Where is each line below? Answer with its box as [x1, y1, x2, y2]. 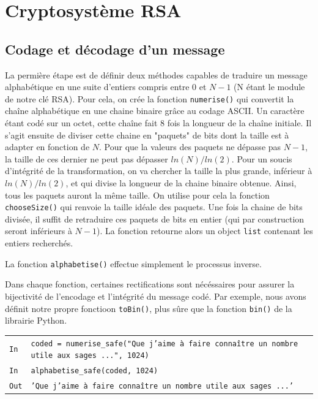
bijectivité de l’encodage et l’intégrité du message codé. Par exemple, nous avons [5, 289, 306, 302]
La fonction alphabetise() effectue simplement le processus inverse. [5, 257, 262, 270]
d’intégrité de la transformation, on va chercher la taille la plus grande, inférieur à [5, 164, 312, 177]
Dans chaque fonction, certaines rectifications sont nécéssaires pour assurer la [5, 278, 295, 291]
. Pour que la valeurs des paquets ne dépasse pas [99, 140, 281, 153]
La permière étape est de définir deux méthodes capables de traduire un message [5, 68, 308, 81]
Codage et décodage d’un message [5, 39, 225, 58]
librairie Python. [5, 314, 67, 327]
